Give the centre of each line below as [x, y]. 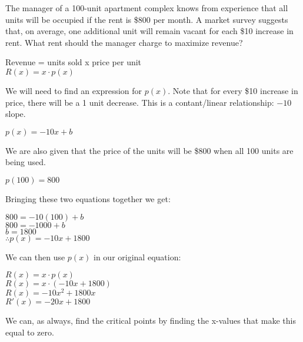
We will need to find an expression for [74, 90]
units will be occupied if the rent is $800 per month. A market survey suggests [147, 19]
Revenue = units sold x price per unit [74, 62]
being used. [26, 162]
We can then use [35, 256]
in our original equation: [137, 256]
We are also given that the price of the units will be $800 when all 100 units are [149, 150]
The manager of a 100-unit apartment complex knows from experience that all [147, 8]
